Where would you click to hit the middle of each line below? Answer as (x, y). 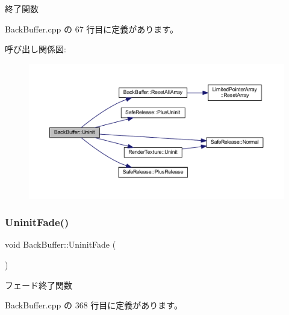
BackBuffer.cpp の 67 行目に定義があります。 (92, 29)
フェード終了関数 (39, 285)
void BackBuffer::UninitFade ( (61, 244)
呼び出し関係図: (36, 49)
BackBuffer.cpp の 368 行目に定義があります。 (94, 305)
